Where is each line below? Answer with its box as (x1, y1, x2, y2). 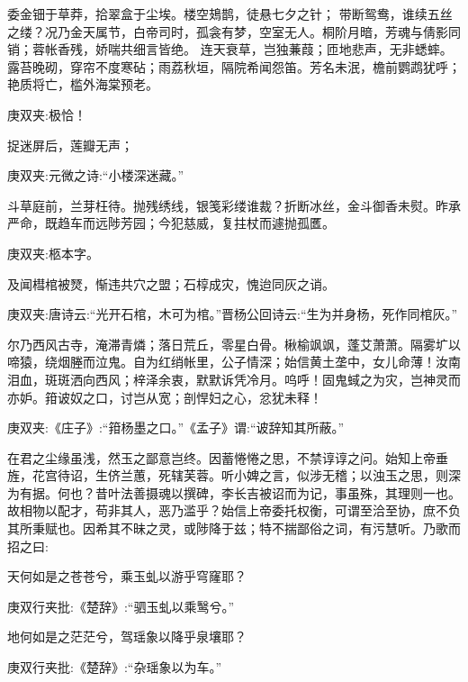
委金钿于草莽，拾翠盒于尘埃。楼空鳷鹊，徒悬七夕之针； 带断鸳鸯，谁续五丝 (7, 5, 453, 23)
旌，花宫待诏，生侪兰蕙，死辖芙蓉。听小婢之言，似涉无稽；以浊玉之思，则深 (7, 466, 461, 485)
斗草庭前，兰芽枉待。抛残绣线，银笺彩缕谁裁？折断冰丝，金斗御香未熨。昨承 (7, 196, 461, 214)
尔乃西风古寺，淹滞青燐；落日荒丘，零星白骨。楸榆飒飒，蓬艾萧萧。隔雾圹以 (7, 334, 461, 353)
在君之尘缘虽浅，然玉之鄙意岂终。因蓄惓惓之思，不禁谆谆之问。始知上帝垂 (7, 448, 448, 467)
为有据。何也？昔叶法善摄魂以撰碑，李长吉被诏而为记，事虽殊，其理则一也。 (7, 483, 461, 502)
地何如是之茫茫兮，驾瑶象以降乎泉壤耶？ (7, 627, 247, 646)
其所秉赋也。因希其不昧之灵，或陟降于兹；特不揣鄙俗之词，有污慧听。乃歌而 (7, 519, 461, 538)
